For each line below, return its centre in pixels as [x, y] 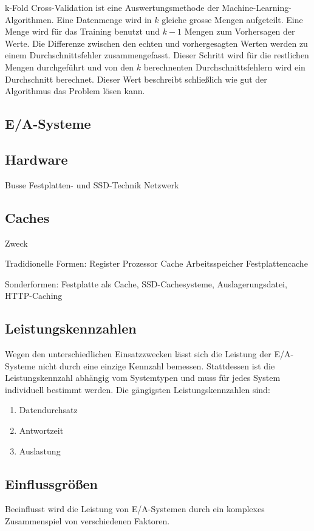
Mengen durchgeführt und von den [70, 67]
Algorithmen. [29, 19]
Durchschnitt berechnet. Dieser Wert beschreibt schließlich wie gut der [136, 79]
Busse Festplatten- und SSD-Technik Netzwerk [92, 184]
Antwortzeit [41, 430]
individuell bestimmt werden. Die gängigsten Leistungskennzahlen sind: [138, 389]
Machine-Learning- [257, 7]
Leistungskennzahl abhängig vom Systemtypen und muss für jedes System [143, 378]
